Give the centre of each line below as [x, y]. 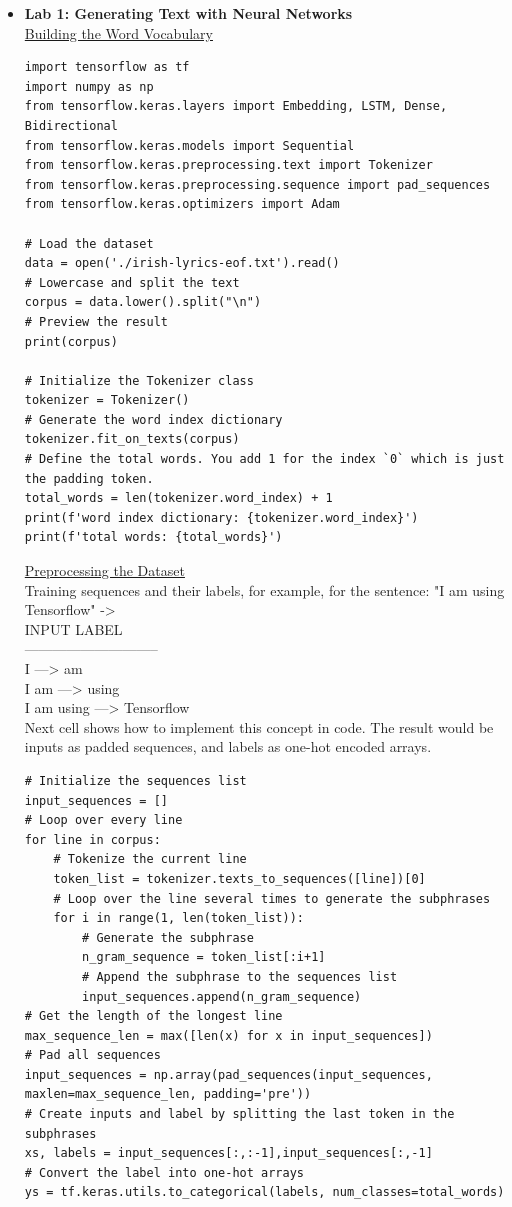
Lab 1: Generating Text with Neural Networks [188, 13]
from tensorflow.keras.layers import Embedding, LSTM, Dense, [236, 106]
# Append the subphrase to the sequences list [240, 976]
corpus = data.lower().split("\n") [143, 302]
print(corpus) [71, 341]
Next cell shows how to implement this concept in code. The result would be [259, 726]
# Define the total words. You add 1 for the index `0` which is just [264, 459]
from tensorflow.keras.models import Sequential [189, 145]
